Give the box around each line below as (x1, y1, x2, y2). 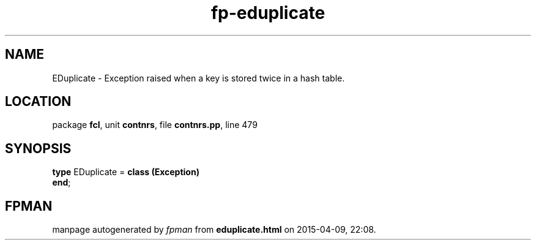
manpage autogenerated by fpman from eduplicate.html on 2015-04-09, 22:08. (52, 224, 376, 235)
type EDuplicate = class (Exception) (52, 167, 199, 178)
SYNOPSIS (5, 140, 72, 156)
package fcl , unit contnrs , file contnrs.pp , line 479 (52, 119, 258, 130)
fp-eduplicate (210, 2, 326, 23)
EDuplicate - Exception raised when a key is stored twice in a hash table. (52, 72, 345, 83)
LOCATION (5, 94, 72, 110)
